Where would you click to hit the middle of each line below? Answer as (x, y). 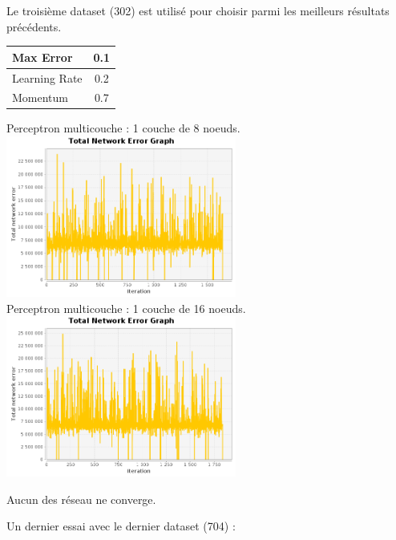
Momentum (40, 97)
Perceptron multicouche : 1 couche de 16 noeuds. (126, 308)
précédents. (34, 26)
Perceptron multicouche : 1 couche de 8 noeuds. (123, 128)
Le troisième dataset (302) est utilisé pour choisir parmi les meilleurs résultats (198, 10)
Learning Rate (47, 77)
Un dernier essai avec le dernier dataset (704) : (121, 526)
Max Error (42, 57)
